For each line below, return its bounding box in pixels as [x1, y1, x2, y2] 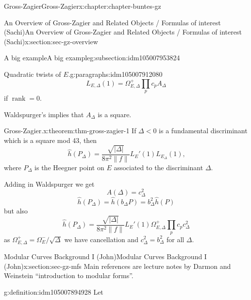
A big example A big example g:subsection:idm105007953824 [4, 53, 180, 63]
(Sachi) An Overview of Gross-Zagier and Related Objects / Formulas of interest [4, 27, 242, 37]
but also [4, 205, 28, 215]
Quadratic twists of [4, 69, 61, 79]
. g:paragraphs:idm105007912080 [68, 69, 163, 79]
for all [166, 234, 184, 244]
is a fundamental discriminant [159, 125, 248, 136]
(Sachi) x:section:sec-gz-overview [4, 36, 98, 46]
